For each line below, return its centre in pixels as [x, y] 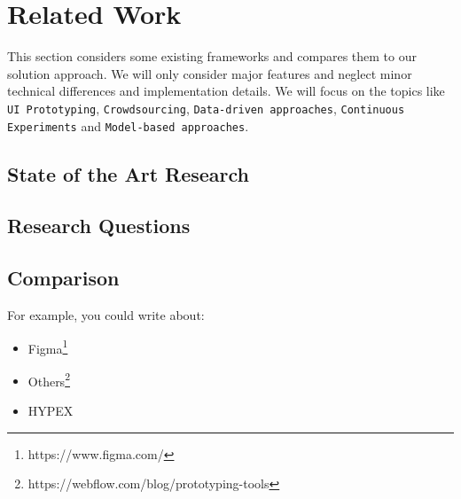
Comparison [63, 278]
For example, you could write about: [106, 314]
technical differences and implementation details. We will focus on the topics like [226, 91]
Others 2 [49, 379]
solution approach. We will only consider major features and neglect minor [210, 73]
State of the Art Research [129, 173]
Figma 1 [48, 347]
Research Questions [99, 226]
